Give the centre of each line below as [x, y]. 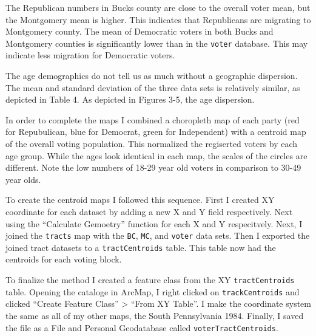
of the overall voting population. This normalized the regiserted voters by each [152, 143]
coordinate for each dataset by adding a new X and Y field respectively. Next [149, 211]
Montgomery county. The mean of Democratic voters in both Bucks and [140, 31]
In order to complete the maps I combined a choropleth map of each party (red [153, 119]
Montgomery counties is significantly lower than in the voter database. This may [157, 43]
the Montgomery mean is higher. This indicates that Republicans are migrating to [158, 19]
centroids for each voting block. [64, 259]
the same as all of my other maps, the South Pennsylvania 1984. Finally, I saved [155, 315]
